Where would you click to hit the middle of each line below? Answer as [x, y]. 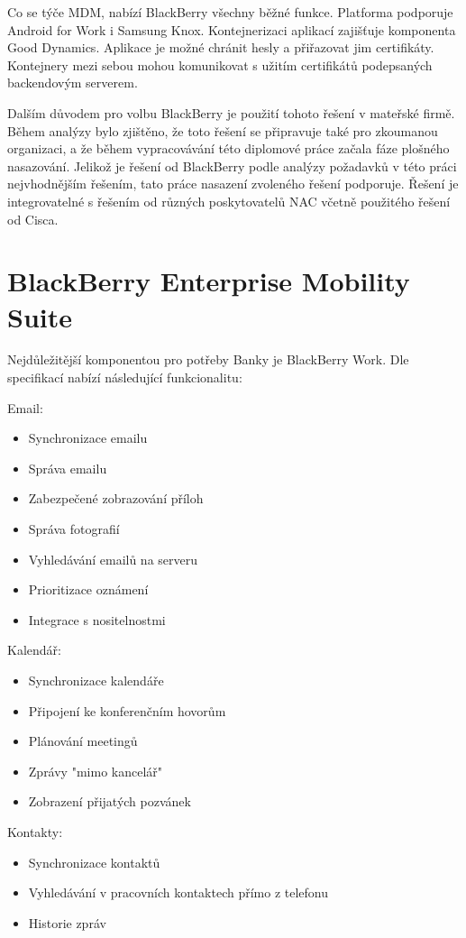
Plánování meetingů [83, 741]
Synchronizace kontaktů [94, 862]
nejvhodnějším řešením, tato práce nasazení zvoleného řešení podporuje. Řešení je [233, 184]
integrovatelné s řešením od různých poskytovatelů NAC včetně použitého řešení [229, 201]
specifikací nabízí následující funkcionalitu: [125, 377]
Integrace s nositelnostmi [97, 619]
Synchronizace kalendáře [96, 680]
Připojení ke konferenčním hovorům [127, 710]
